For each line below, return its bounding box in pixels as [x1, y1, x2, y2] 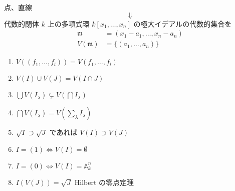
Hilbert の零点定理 [74, 176, 134, 187]
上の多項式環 [47, 18, 90, 29]
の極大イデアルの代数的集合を [133, 18, 232, 29]
